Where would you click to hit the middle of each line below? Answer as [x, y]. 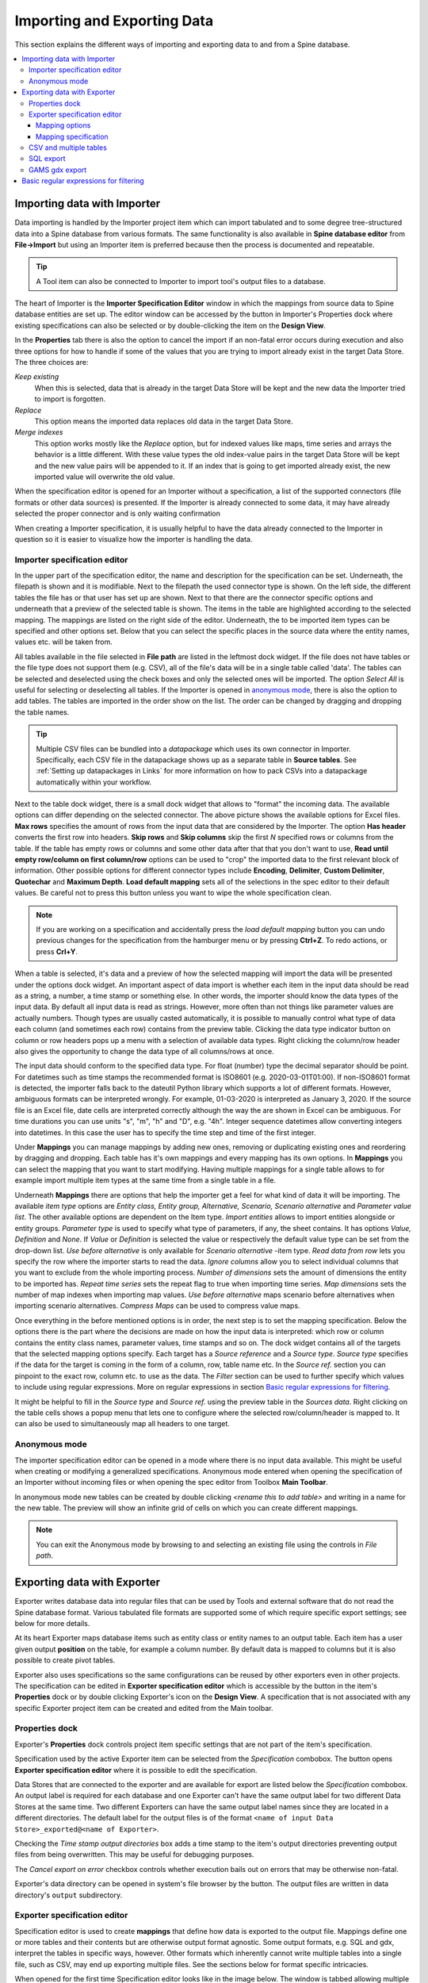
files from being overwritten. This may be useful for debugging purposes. [134, 1855]
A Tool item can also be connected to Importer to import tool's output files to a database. [181, 281]
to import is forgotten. [70, 399]
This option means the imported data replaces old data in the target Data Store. [164, 421]
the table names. [42, 712]
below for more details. [52, 1623]
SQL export [48, 159]
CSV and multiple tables [68, 148]
